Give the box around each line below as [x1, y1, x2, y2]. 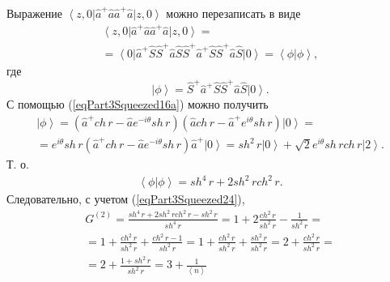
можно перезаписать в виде [166, 5, 301, 21]
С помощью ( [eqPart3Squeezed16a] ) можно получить [6, 96, 269, 113]
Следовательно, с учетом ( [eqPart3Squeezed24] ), [6, 190, 245, 207]
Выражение [6, 5, 62, 21]
